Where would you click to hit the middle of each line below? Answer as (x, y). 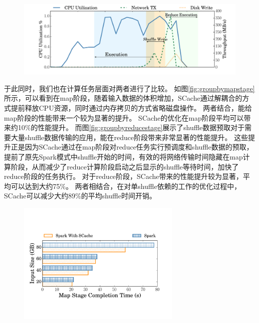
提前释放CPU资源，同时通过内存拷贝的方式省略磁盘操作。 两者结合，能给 (131, 107)
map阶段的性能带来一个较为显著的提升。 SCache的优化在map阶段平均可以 (124, 117)
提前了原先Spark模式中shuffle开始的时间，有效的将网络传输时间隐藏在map (124, 156)
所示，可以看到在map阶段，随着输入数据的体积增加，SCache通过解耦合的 (123, 98)
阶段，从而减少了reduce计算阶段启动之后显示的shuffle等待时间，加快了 (125, 166)
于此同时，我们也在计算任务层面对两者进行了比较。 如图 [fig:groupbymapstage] (129, 88)
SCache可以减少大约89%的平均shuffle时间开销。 (80, 196)
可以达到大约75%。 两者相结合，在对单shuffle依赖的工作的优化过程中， (126, 186)
